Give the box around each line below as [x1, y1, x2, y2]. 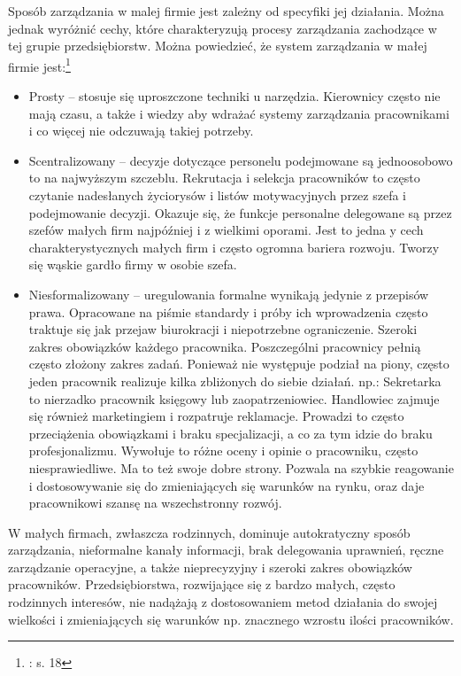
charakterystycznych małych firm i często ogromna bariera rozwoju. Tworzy [28, 237, 440, 256]
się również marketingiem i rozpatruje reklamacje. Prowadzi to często [28, 407, 404, 425]
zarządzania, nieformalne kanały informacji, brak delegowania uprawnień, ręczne [8, 540, 444, 559]
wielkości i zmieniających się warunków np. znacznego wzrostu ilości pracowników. [8, 610, 454, 628]
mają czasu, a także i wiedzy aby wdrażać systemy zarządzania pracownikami [28, 104, 449, 122]
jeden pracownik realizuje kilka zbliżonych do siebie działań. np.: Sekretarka [28, 371, 442, 390]
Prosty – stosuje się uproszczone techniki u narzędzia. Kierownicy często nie [28, 87, 441, 105]
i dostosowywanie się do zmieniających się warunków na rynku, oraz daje [28, 476, 425, 494]
